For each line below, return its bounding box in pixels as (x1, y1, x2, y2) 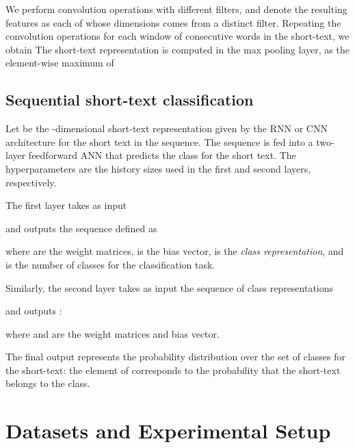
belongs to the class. (5, 376, 90, 390)
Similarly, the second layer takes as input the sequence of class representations (5, 280, 334, 295)
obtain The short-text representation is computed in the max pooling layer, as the (5, 42, 350, 56)
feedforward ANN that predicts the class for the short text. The (28, 148, 296, 162)
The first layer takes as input (5, 198, 127, 212)
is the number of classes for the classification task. (5, 257, 215, 271)
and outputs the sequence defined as (5, 221, 157, 235)
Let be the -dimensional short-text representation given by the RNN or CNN (5, 121, 328, 136)
